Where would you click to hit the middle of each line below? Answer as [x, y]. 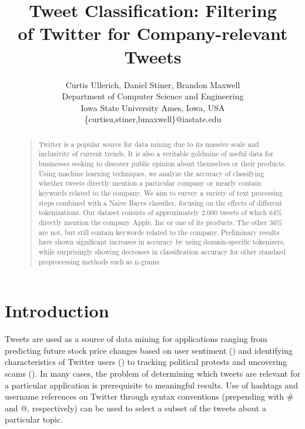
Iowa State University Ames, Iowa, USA [153, 107]
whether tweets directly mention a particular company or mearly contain [150, 183]
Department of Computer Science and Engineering [153, 96]
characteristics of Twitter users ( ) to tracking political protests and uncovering [146, 362]
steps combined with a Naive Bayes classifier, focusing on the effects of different [160, 202]
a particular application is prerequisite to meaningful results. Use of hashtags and [151, 385]
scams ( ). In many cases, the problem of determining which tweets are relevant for [152, 373]
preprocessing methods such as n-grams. [100, 261]
